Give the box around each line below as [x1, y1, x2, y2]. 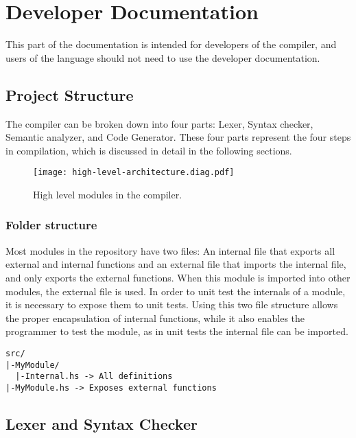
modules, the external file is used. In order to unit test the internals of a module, [5, 284, 346, 298]
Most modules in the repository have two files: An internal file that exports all [5, 243, 335, 257]
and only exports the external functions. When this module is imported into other [5, 270, 351, 284]
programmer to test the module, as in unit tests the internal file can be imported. [5, 324, 348, 338]
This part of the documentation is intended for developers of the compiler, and [5, 37, 337, 51]
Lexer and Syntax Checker [5, 413, 198, 434]
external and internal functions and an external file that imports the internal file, [5, 257, 346, 271]
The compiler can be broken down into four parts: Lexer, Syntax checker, [5, 116, 313, 130]
